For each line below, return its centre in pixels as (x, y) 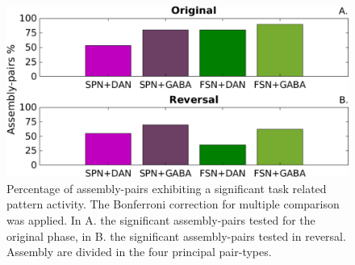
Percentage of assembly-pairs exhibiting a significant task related (167, 188)
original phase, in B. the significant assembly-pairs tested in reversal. (176, 236)
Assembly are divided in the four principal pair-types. (139, 252)
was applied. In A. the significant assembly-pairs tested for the (161, 219)
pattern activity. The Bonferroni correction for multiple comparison (173, 204)
